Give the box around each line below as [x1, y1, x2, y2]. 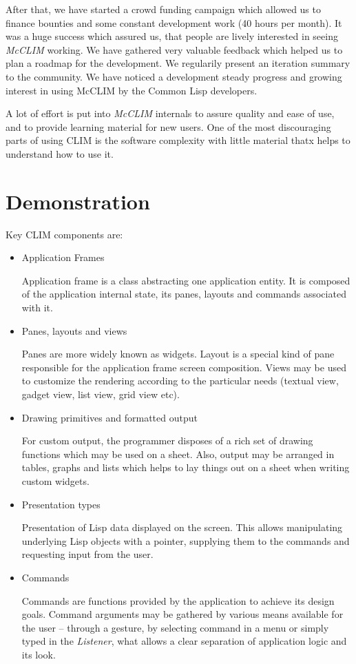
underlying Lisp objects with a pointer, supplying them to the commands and [21, 533, 350, 548]
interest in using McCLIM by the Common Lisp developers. [6, 83, 258, 97]
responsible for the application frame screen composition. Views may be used [21, 360, 346, 374]
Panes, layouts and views [21, 323, 127, 338]
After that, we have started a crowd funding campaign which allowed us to [6, 2, 321, 16]
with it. [21, 300, 53, 315]
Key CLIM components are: [6, 227, 123, 241]
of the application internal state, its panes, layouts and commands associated [21, 287, 346, 301]
